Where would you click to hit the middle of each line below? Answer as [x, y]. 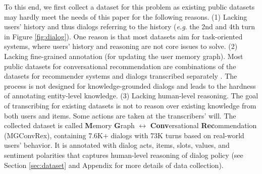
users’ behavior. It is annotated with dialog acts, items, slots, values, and [117, 145]
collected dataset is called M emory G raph [69, 125]
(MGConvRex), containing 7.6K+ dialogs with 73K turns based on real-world [124, 135]
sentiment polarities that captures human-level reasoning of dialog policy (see [124, 155]
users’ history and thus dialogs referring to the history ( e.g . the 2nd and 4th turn [130, 26]
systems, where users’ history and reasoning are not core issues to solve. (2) [121, 46]
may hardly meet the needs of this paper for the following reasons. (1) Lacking [126, 16]
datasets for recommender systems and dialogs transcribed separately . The [121, 76]
